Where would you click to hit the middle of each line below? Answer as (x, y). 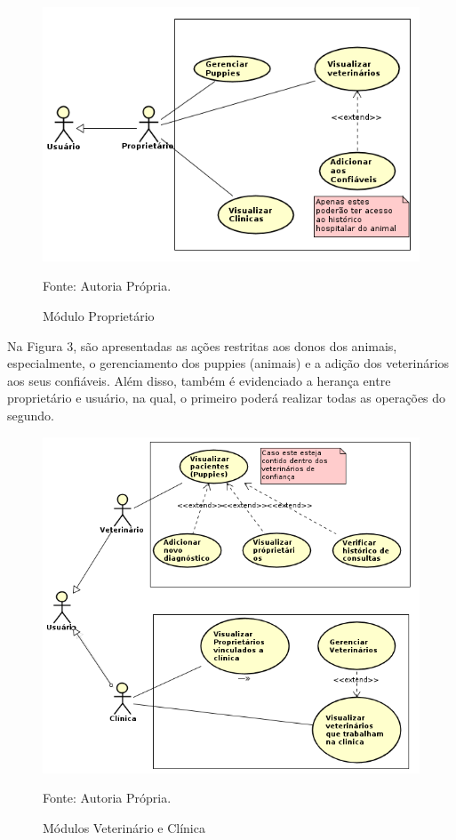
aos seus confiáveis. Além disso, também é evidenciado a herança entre (199, 380)
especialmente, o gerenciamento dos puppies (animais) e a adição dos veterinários (228, 363)
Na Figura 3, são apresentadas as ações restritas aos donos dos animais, (202, 345)
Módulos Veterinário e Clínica (124, 827)
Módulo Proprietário (99, 315)
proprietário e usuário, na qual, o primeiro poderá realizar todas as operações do (227, 398)
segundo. (31, 415)
